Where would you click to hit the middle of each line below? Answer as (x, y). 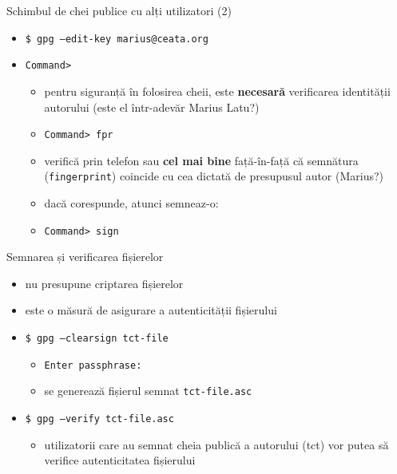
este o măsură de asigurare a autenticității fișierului (151, 310)
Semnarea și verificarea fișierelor (85, 257)
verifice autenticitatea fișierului (120, 460)
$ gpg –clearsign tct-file (97, 339)
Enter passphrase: (93, 365)
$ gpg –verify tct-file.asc (99, 419)
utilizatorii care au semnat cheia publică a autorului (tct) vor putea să (216, 444)
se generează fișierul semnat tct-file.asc (148, 391)
